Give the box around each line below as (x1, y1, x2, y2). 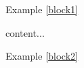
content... (6, 25, 45, 40)
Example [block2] (6, 49, 78, 63)
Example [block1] (6, 2, 78, 17)
